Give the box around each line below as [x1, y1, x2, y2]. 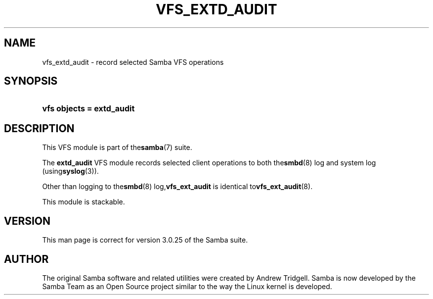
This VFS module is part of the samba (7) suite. [42, 143, 192, 152]
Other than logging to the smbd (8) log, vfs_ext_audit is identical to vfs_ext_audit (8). [42, 182, 313, 191]
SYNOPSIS [4, 75, 58, 88]
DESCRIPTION [4, 122, 75, 135]
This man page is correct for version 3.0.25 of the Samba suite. [42, 236, 248, 245]
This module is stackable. [42, 198, 125, 206]
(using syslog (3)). [42, 167, 99, 176]
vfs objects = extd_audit [42, 103, 135, 114]
